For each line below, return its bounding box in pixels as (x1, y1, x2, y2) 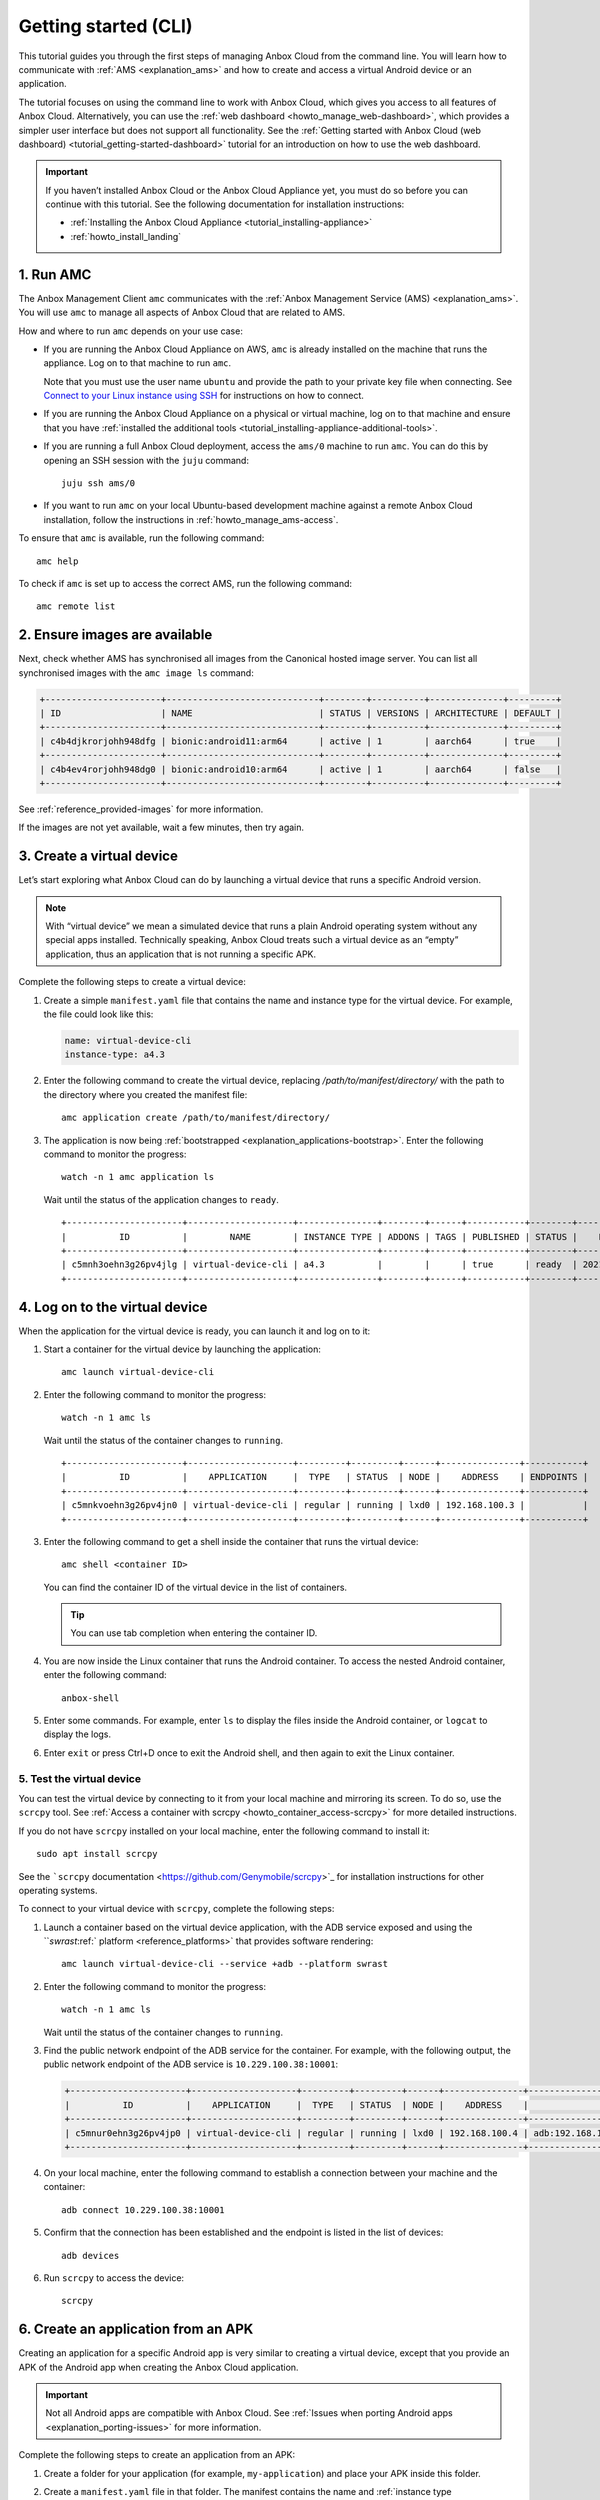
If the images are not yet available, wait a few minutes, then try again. (18, 821, 305, 834)
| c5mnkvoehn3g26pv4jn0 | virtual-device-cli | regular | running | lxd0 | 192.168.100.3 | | (61, 1500, 589, 1511)
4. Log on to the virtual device (18, 1298, 208, 1315)
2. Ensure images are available (18, 626, 213, 644)
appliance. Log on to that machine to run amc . (43, 357, 232, 369)
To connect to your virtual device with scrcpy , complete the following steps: (18, 1903, 335, 1915)
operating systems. (18, 1884, 98, 1896)
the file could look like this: (43, 1008, 154, 1020)
